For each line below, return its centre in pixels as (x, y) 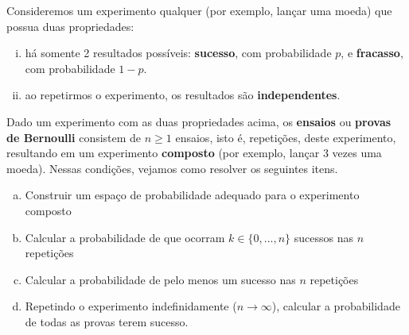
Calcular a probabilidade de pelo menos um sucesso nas (160, 279)
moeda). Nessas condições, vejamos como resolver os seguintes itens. (172, 168)
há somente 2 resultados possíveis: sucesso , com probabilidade (178, 53)
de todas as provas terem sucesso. (107, 321)
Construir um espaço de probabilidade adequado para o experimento (192, 195)
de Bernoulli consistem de (74, 137)
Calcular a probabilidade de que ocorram (125, 237)
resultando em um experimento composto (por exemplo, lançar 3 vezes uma (194, 153)
